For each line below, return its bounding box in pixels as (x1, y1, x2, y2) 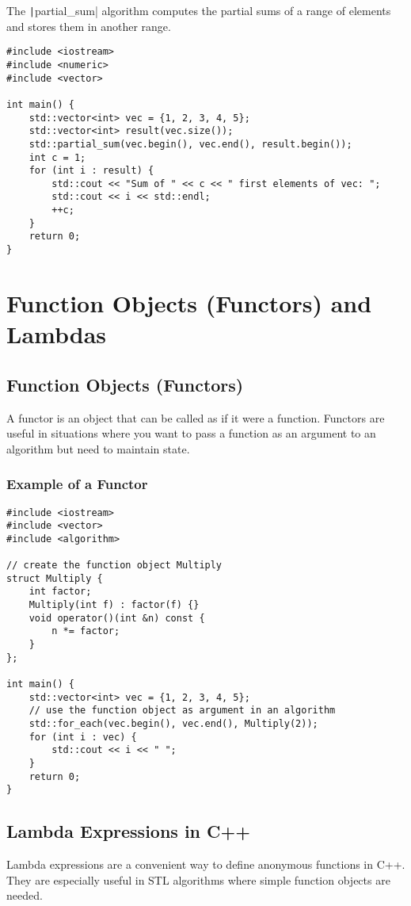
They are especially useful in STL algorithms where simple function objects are (6, 871, 390, 888)
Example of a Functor (6, 474, 148, 494)
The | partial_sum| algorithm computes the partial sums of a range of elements (6, 2, 391, 18)
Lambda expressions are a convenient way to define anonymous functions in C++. (6, 856, 405, 873)
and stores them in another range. (6, 17, 171, 34)
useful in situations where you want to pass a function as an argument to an (6, 425, 376, 442)
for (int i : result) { (29, 165, 154, 177)
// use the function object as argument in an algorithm (29, 705, 336, 717)
